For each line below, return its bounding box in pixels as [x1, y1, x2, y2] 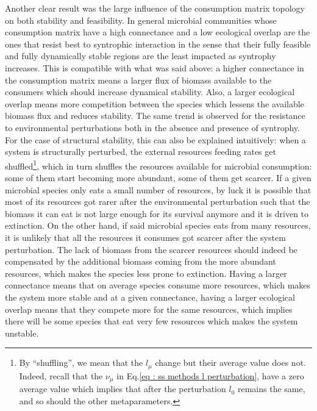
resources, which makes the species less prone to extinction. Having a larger [5, 266, 287, 279]
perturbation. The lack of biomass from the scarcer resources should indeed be [5, 243, 297, 256]
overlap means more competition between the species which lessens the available [5, 97, 304, 110]
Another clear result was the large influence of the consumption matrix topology [5, 2, 305, 14]
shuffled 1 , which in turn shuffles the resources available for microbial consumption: [5, 157, 312, 172]
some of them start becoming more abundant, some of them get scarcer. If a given [5, 171, 312, 184]
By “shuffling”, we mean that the [19, 356, 143, 369]
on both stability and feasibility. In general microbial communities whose [5, 13, 277, 26]
